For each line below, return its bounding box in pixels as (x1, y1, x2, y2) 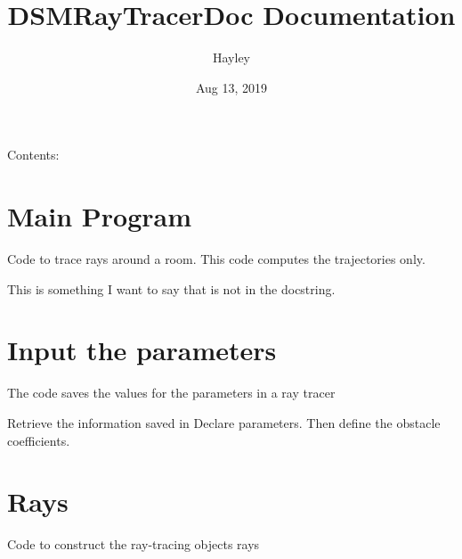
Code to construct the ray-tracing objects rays (7, 535, 260, 554)
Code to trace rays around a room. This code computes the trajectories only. (7, 250, 426, 268)
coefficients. (7, 431, 70, 449)
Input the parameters (7, 332, 277, 368)
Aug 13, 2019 (195, 78, 268, 96)
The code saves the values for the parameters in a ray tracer (7, 383, 336, 402)
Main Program (7, 198, 192, 234)
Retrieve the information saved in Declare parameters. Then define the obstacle (7, 413, 441, 432)
